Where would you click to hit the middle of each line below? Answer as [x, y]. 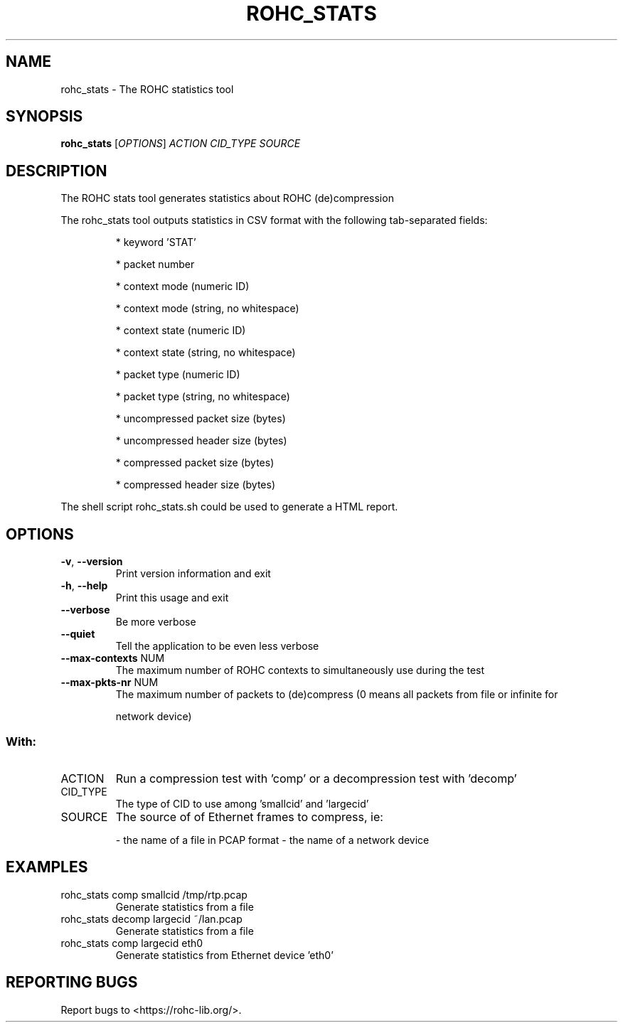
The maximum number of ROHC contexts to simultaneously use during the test [300, 670]
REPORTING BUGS [72, 983]
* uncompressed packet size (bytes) [201, 419]
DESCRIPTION [57, 171]
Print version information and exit [193, 574]
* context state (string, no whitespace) [206, 353]
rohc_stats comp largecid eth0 [132, 943]
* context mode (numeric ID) [182, 287]
